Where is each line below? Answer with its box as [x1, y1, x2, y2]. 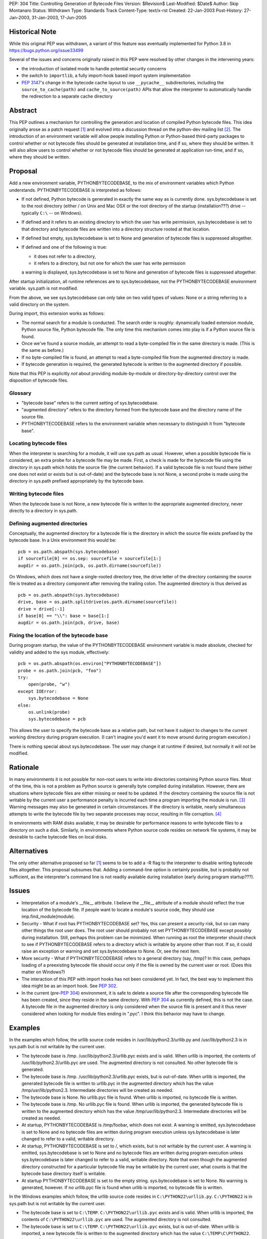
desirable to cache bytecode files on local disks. [9, 834, 108, 840]
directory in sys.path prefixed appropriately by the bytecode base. [9, 478, 144, 484]
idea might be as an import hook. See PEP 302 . [21, 983, 118, 989]
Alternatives [9, 846, 48, 855]
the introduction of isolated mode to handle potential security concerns [21, 65, 167, 71]
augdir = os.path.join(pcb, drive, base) [18, 620, 120, 625]
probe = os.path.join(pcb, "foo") [18, 668, 101, 674]
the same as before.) [21, 347, 64, 353]
